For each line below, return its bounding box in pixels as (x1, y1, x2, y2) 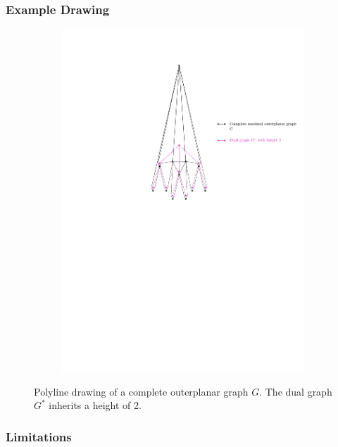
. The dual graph (259, 384, 332, 398)
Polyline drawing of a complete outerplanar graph (34, 384, 249, 398)
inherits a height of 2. (49, 398, 142, 413)
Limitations (6, 427, 72, 445)
